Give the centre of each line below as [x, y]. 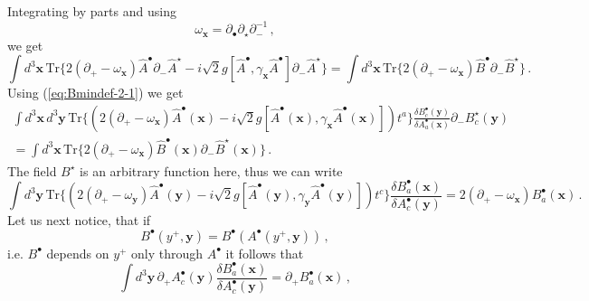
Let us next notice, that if [79, 220]
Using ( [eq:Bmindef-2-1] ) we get [95, 93]
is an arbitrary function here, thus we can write [211, 170]
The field [32, 170]
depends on [78, 253]
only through [167, 253]
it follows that [265, 253]
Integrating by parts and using [92, 11]
